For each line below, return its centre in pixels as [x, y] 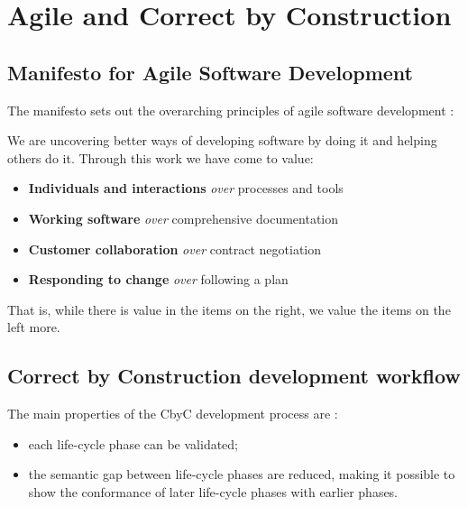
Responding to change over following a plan [158, 279]
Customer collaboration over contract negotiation [175, 249]
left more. [34, 327]
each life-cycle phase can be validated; [133, 443]
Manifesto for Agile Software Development [210, 72]
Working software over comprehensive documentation [184, 218]
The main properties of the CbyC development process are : [173, 414]
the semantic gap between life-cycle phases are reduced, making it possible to [242, 474]
